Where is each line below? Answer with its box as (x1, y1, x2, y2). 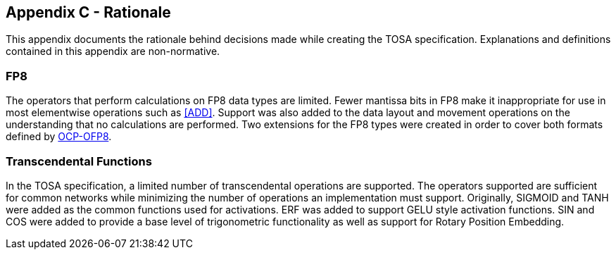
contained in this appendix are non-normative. (6, 45, 220, 58)
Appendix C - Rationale (6, 4, 171, 21)
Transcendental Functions (6, 154, 152, 168)
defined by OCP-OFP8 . (6, 130, 112, 143)
